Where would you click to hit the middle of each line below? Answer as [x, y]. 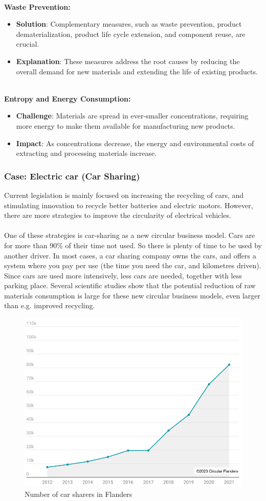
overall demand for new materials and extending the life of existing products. [137, 71]
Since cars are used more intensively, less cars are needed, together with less [123, 275]
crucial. [28, 44]
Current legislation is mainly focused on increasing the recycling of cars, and [124, 195]
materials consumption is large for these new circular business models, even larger [132, 295]
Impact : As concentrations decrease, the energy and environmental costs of [135, 143]
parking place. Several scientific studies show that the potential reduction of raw [130, 285]
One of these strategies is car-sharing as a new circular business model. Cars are [130, 235]
